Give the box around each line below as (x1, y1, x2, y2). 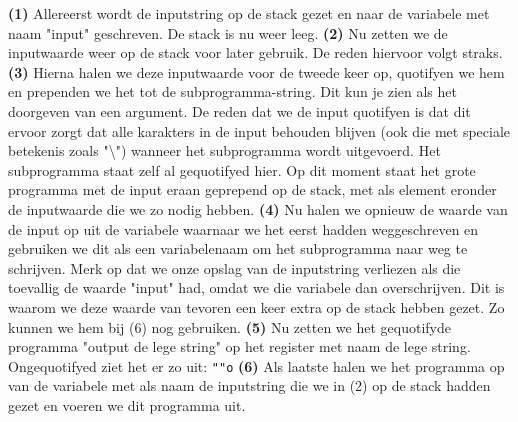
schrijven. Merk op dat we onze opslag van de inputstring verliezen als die (8, 257, 461, 278)
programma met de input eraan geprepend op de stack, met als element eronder (8, 179, 497, 200)
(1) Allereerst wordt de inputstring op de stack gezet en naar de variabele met (8, 3, 490, 23)
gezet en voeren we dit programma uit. (8, 394, 246, 415)
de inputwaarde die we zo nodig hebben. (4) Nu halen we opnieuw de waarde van (8, 198, 508, 219)
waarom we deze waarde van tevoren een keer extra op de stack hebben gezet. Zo (8, 296, 505, 317)
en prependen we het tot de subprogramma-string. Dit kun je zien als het (8, 81, 457, 102)
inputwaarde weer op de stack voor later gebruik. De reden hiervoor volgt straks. (8, 42, 503, 63)
